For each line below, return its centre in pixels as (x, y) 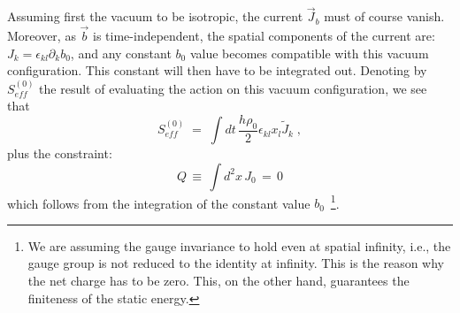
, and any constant (121, 53)
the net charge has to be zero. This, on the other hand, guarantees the (218, 281)
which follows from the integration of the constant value (159, 203)
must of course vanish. (384, 16)
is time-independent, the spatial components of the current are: (264, 36)
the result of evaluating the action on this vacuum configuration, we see (233, 88)
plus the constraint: (60, 153)
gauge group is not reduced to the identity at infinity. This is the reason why (236, 263)
